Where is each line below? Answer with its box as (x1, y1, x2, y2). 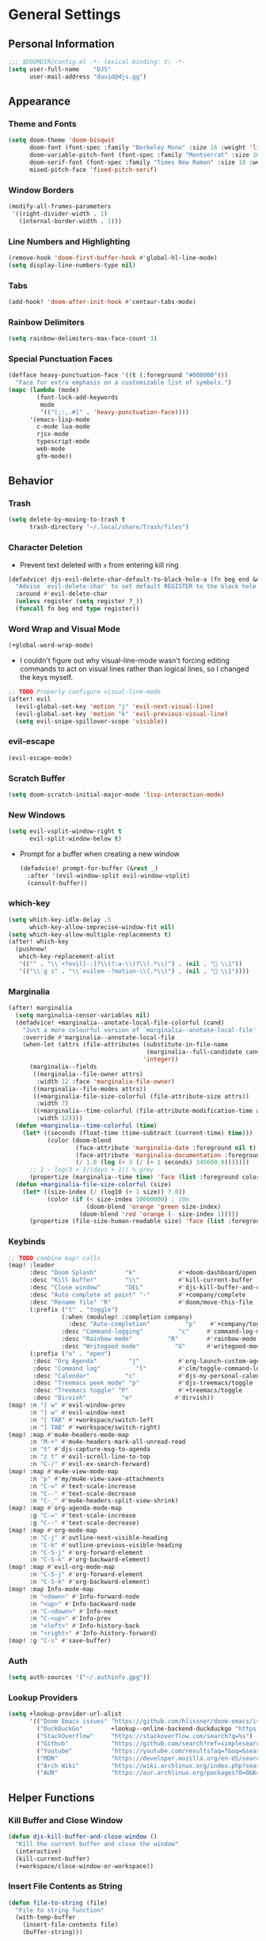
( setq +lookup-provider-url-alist (8, 1710, 123, 1719)
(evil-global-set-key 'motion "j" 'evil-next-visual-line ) (15, 702, 215, 710)
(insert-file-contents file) (22, 1921, 119, 1929)
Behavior (8, 474, 54, 488)
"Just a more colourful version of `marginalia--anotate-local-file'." (22, 1026, 264, 1034)
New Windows (8, 809, 66, 820)
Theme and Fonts (8, 118, 77, 129)
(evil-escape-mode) (8, 754, 73, 762)
